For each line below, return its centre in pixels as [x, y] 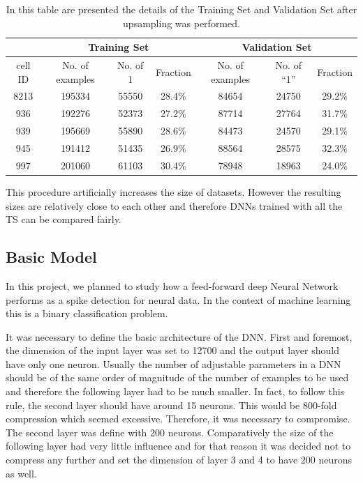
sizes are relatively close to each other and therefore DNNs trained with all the [174, 205]
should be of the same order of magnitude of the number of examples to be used [177, 377]
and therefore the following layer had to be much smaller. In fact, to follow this [175, 391]
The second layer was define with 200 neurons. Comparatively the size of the [170, 432]
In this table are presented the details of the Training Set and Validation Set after [181, 9]
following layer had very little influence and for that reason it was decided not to [178, 446]
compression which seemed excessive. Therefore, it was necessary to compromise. [178, 419]
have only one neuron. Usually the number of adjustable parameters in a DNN [173, 363]
